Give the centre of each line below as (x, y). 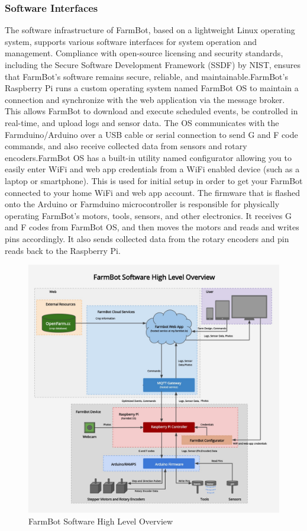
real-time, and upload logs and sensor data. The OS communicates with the (142, 122)
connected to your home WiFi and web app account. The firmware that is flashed (152, 192)
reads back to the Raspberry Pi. (63, 250)
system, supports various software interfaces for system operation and (131, 41)
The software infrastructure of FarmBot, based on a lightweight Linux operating (150, 30)
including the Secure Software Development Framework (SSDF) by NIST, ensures (153, 65)
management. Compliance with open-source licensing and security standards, (144, 53)
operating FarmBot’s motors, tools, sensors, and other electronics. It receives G (148, 215)
